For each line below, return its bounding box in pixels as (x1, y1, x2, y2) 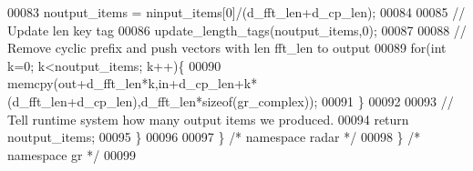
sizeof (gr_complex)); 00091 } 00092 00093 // (201, 91, 454, 110)
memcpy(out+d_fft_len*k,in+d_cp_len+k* (7, 74, 258, 93)
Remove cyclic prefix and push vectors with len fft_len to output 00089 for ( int (7, 38, 447, 57)
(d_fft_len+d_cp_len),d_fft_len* (7, 91, 202, 110)
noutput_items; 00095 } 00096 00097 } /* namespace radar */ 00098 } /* (7, 127, 421, 146)
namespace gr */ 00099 (7, 145, 136, 164)
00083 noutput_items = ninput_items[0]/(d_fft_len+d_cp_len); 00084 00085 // (7, 3, 466, 21)
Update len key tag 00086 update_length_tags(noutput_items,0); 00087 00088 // (7, 20, 467, 39)
